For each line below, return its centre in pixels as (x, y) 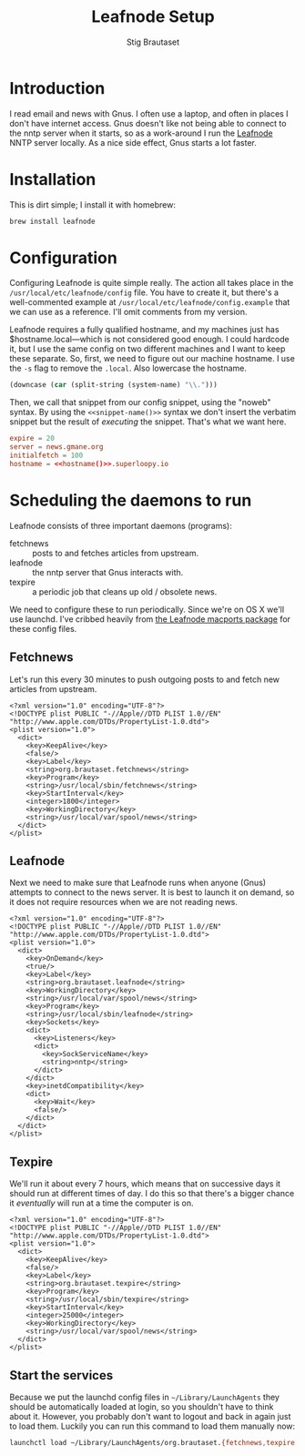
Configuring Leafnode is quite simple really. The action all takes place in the (152, 283)
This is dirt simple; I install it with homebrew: (92, 204)
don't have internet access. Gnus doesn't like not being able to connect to (148, 123)
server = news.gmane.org (56, 447)
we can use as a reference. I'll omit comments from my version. (128, 312)
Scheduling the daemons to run (131, 500)
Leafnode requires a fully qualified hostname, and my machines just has (144, 330)
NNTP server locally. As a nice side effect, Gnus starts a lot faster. (133, 142)
